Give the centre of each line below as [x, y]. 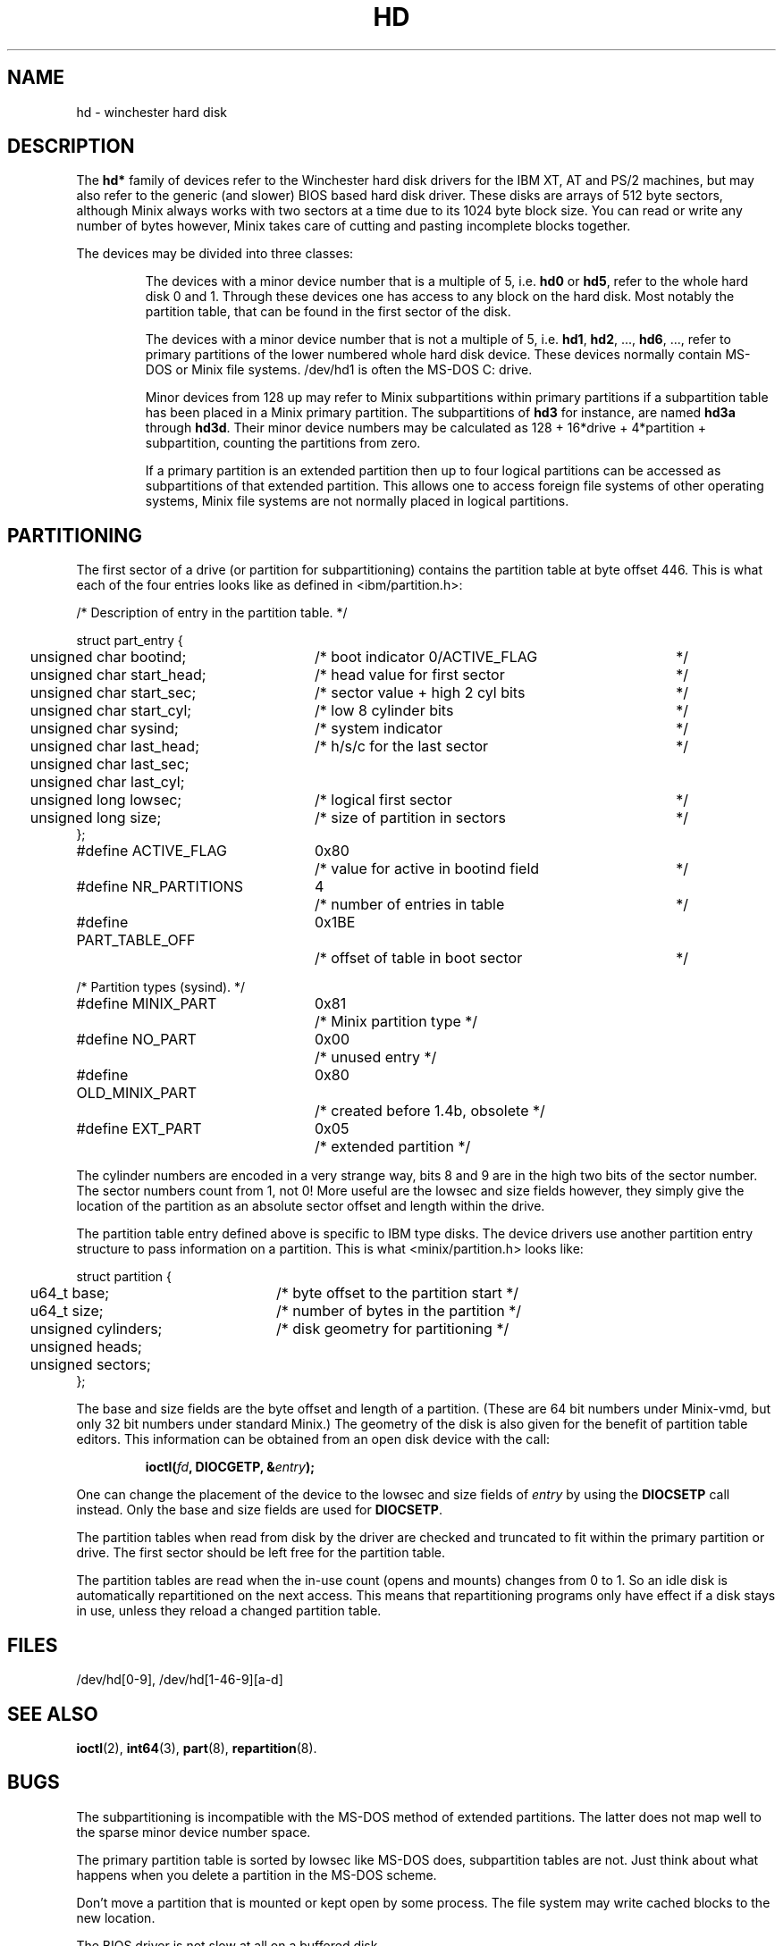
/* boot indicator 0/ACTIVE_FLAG [426, 657]
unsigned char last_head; [114, 747]
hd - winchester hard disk [152, 112]
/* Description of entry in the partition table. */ [212, 613]
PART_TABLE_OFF [136, 940]
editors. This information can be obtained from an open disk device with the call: [313, 1439]
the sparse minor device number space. [194, 1832]
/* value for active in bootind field [427, 869]
